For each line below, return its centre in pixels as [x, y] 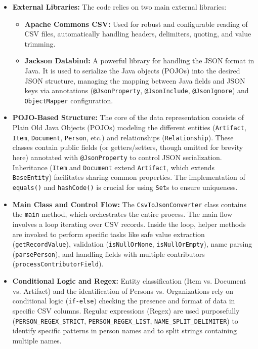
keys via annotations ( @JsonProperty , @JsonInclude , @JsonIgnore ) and [137, 90]
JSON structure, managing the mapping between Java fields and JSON [135, 80]
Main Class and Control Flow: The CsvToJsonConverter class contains [130, 204]
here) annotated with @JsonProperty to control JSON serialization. [117, 157]
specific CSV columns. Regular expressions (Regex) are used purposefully [126, 310]
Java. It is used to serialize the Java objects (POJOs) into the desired [132, 70]
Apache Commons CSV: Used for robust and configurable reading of [136, 24]
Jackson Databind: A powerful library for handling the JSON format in [139, 61]
